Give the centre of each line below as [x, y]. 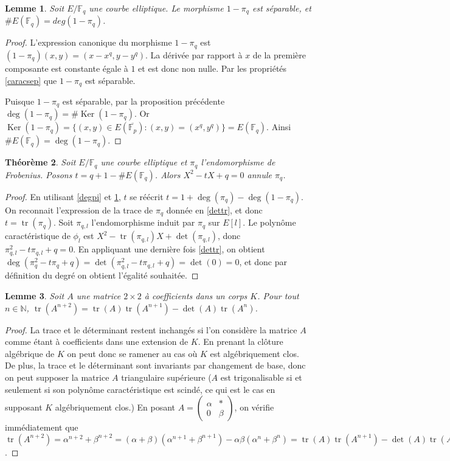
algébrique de [30, 353]
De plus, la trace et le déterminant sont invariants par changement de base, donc [155, 365]
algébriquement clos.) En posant [115, 407]
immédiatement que [42, 427]
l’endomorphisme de [238, 162]
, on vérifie [254, 407]
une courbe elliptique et [144, 162]
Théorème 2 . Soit [40, 162]
